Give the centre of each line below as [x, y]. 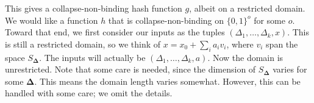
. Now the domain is [245, 57]
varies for [290, 69]
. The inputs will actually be [92, 57]
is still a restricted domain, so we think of [83, 44]
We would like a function [52, 20]
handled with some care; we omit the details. [89, 93]
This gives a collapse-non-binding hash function [94, 8]
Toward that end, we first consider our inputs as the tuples [115, 32]
